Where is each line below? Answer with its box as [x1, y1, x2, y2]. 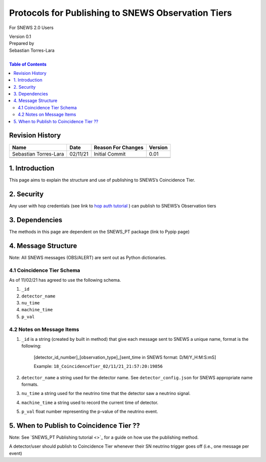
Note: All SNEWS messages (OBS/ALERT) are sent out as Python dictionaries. [9, 254, 167, 261]
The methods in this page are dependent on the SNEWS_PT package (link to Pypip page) [9, 229, 190, 234]
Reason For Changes [94, 144, 144, 151]
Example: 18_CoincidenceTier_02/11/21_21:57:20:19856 [33, 363, 163, 369]
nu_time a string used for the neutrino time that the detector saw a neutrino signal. [21, 391, 191, 396]
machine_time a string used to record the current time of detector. [21, 399, 159, 405]
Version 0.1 [9, 33, 32, 39]
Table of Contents [9, 61, 47, 67]
